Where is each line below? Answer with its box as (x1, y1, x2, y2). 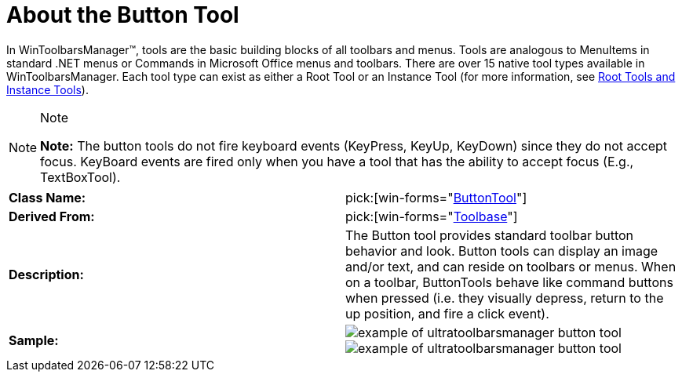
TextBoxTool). (40, 169, 121, 185)
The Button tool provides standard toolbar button (345, 227, 634, 243)
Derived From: (9, 208, 95, 224)
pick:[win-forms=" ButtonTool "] (345, 189, 527, 205)
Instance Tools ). (6, 82, 89, 96)
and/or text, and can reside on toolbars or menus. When (345, 258, 677, 274)
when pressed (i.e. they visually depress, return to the (345, 289, 664, 306)
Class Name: (9, 189, 86, 205)
